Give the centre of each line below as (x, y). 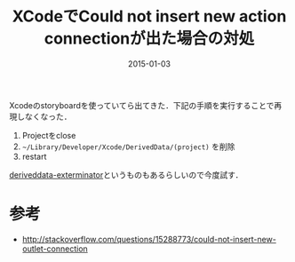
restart (34, 156)
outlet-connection (55, 249)
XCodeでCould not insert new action (149, 16)
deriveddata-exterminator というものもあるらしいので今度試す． (126, 175)
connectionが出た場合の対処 (149, 39)
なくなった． (48, 116)
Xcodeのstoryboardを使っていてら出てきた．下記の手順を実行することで (142, 105)
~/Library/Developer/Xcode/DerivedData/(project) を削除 (128, 147)
